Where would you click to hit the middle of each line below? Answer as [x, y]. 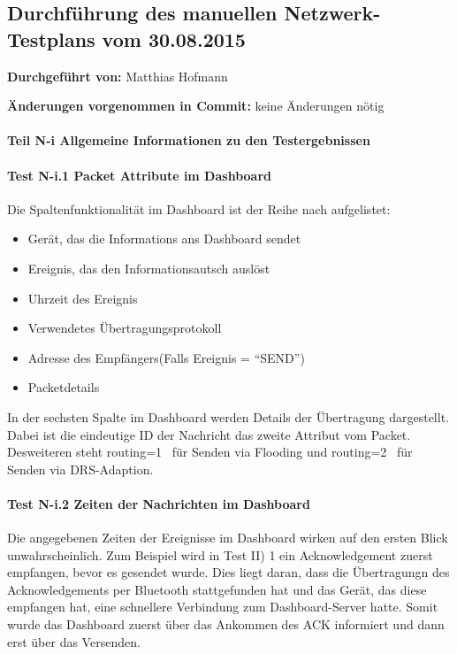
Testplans [51, 38]
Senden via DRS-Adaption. [80, 469]
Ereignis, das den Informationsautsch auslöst [149, 268]
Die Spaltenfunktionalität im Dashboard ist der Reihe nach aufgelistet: [199, 208]
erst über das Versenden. [74, 641]
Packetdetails [64, 387]
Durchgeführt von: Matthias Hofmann [118, 76]
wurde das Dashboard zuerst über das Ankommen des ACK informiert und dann [226, 624]
